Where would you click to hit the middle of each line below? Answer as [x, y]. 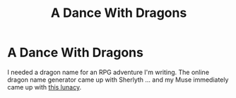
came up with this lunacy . [45, 87]
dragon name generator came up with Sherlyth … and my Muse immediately [118, 80]
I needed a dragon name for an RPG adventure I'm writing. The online [108, 72]
